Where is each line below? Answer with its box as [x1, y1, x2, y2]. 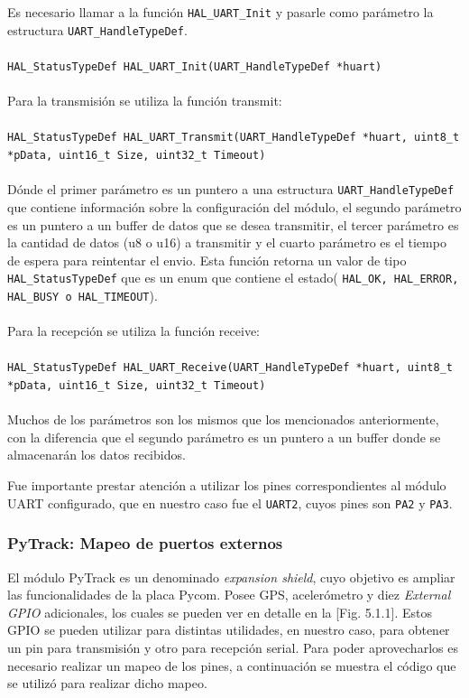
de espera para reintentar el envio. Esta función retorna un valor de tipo [7, 250, 407, 269]
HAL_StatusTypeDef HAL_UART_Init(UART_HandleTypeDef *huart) [7, 60, 382, 73]
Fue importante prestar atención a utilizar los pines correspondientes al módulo [7, 476, 446, 495]
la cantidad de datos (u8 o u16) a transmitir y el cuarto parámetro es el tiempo [7, 233, 446, 252]
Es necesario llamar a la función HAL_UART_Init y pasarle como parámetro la [7, 3, 434, 21]
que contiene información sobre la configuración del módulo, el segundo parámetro [7, 197, 462, 216]
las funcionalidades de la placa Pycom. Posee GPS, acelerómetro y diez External [7, 585, 451, 604]
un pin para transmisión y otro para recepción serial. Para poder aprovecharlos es [7, 638, 458, 656]
